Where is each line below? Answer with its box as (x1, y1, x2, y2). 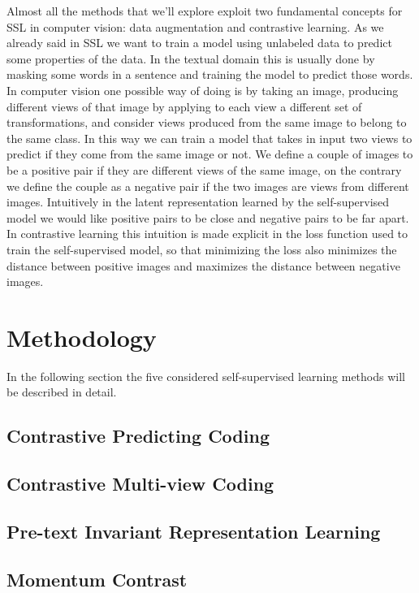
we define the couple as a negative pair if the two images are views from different (6, 177, 409, 194)
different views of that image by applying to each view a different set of (6, 97, 362, 115)
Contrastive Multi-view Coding (6, 471, 274, 496)
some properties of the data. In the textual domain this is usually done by (6, 50, 375, 67)
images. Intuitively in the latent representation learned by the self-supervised (6, 193, 390, 210)
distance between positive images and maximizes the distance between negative (6, 257, 400, 274)
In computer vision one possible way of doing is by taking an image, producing (6, 81, 399, 98)
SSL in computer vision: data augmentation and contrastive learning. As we (6, 18, 384, 35)
